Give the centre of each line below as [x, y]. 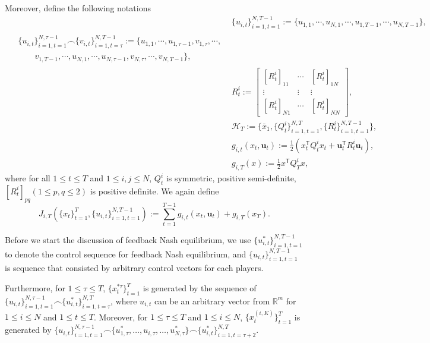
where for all [28, 178]
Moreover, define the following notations [78, 8]
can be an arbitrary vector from [212, 300]
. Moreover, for [121, 317]
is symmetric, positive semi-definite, [231, 178]
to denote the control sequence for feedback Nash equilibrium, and [126, 254]
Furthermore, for [35, 288]
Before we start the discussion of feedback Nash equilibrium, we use [128, 239]
